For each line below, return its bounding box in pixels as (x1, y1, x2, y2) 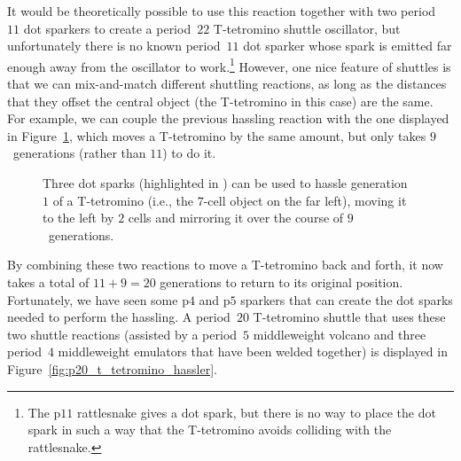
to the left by (43, 208, 114, 227)
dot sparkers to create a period (23, 19, 191, 37)
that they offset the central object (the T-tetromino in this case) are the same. (7, 91, 434, 110)
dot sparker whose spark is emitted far (243, 36, 452, 55)
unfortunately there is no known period (7, 36, 221, 55)
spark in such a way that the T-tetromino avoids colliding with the (27, 420, 392, 439)
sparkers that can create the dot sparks (240, 290, 453, 309)
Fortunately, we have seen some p (7, 290, 189, 309)
